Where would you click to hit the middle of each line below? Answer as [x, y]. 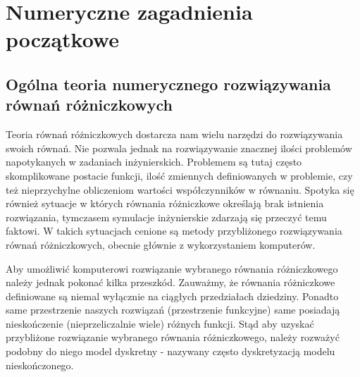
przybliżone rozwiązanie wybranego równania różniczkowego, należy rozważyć [173, 337]
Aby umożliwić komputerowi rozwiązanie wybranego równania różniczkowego [172, 268]
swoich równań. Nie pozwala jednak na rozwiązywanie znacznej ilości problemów [179, 148]
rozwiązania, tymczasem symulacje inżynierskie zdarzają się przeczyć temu [166, 217]
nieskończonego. [40, 365]
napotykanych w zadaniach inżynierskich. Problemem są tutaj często [154, 162]
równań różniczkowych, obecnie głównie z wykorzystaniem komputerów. [161, 244]
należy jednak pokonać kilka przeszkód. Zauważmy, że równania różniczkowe [170, 282]
